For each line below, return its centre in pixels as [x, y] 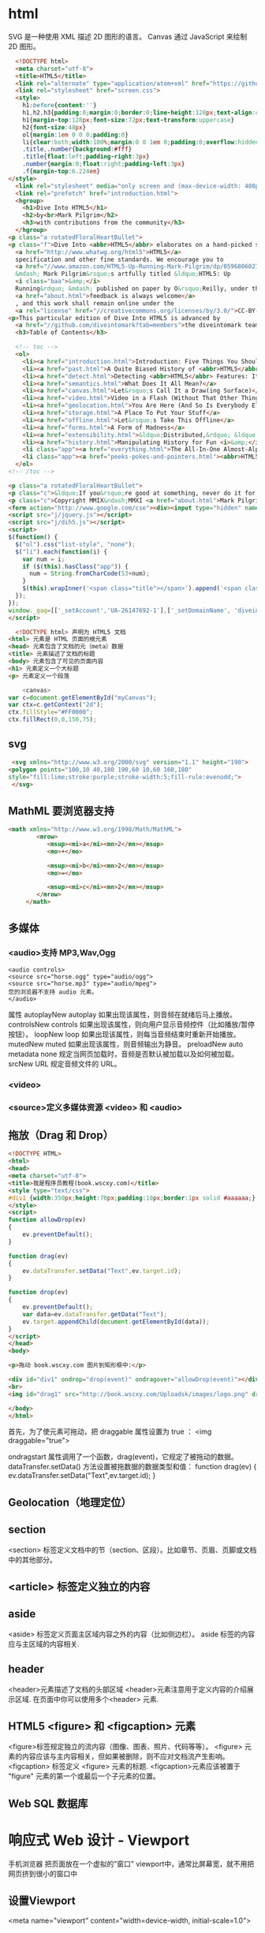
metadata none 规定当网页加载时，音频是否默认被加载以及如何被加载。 [123, 1054]
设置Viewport [42, 1901]
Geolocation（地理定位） [70, 1502]
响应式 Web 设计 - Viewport [99, 1840]
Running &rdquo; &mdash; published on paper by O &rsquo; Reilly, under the [139, 289]
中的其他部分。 [32, 1559]
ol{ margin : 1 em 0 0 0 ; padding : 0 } [75, 135]
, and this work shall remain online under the [95, 303]
